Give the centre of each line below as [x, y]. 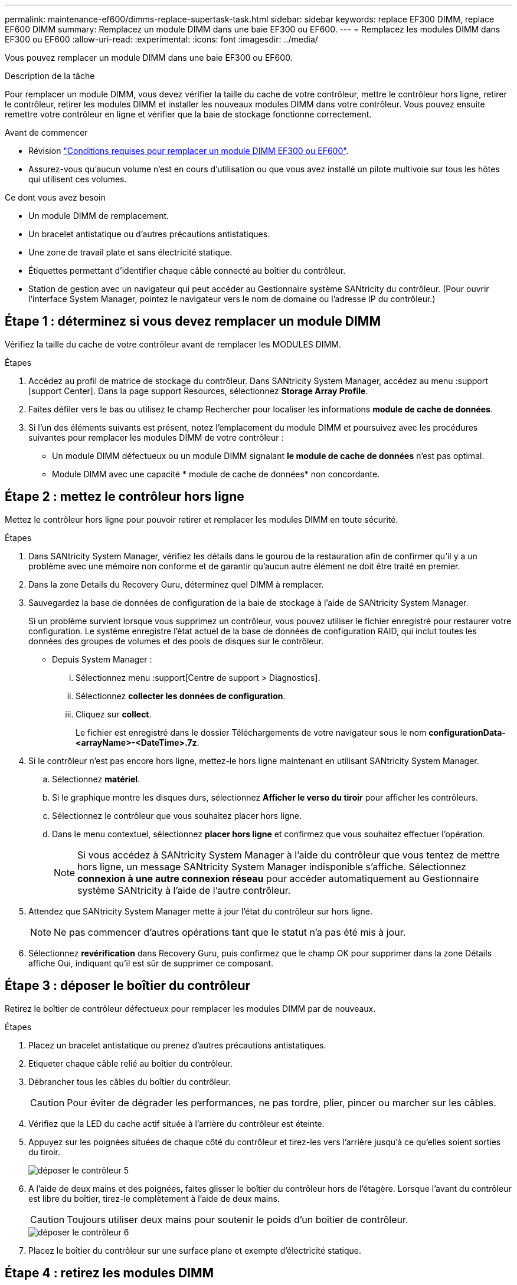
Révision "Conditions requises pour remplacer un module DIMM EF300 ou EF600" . [189, 151]
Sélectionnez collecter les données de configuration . [181, 696]
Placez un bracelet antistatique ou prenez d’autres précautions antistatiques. [177, 1045]
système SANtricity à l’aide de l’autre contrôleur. [184, 890]
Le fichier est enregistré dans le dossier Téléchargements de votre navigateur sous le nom [251, 732]
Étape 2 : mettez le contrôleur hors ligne [125, 497]
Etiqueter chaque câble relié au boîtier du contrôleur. [130, 1063]
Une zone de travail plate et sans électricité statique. [130, 252]
